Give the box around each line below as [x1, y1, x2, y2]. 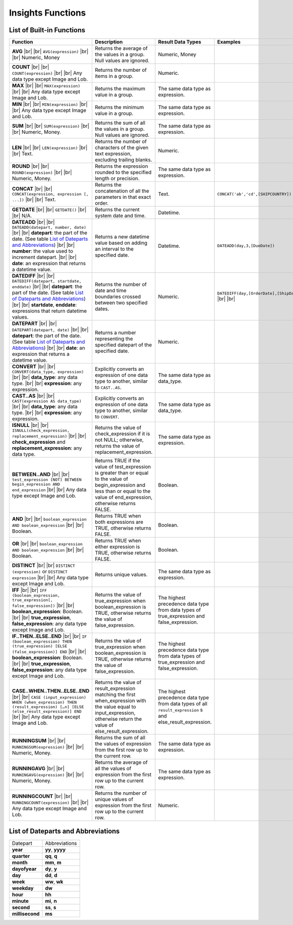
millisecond [12, 910, 40, 917]
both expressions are [95, 518, 144, 525]
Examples [217, 39, 241, 45]
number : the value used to [12, 248, 73, 255]
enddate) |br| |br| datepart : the [12, 283, 83, 290]
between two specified [95, 299, 148, 306]
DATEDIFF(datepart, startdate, [12, 279, 82, 284]
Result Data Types [158, 39, 201, 45]
